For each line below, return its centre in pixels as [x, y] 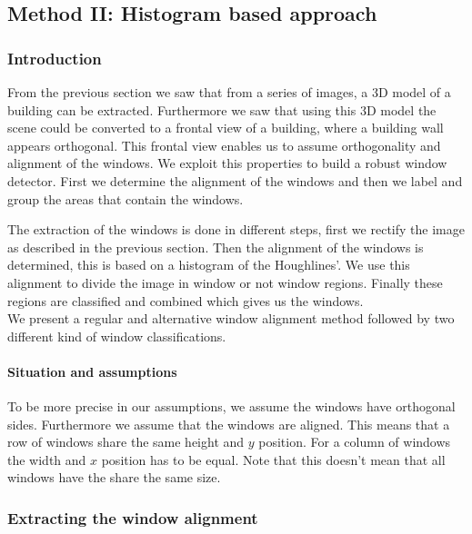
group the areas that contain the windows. [126, 198]
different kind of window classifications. [117, 336]
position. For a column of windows [355, 442]
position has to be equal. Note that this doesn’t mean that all [273, 459]
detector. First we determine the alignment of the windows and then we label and [235, 180]
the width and [47, 459]
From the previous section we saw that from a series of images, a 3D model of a [229, 92]
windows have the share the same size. [114, 477]
